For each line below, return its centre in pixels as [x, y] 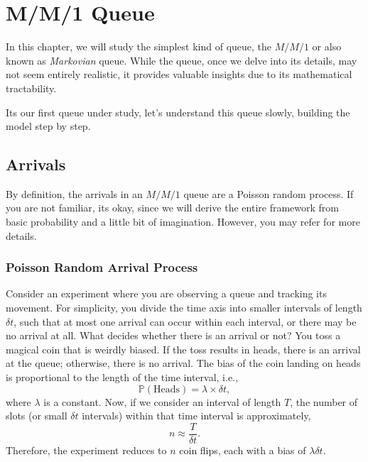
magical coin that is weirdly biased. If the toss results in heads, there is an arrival [183, 349]
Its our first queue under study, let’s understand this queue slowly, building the [178, 112]
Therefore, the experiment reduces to [86, 450]
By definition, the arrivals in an [74, 193]
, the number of [324, 401]
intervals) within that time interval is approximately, [196, 416]
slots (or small [37, 416]
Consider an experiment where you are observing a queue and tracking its [166, 293]
